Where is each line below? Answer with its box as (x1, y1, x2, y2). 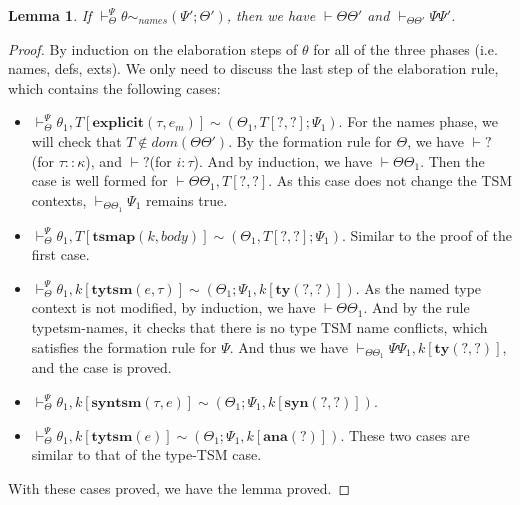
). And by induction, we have (193, 150, 373, 171)
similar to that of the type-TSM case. (31, 444, 262, 465)
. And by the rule (363, 297, 470, 318)
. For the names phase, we (338, 111, 499, 132)
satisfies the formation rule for (31, 336, 217, 357)
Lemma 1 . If (8, 5, 92, 25)
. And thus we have (229, 336, 349, 357)
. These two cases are (340, 424, 470, 445)
